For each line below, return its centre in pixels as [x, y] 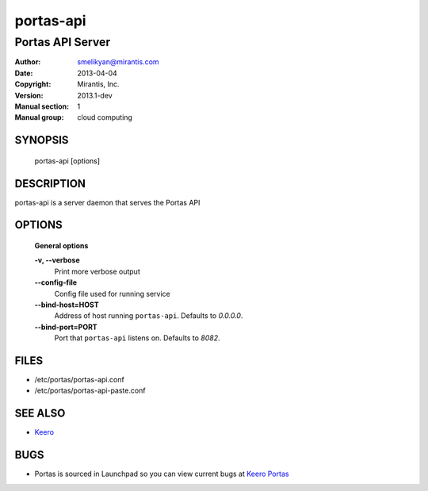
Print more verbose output [97, 271]
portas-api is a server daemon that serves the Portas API [107, 202]
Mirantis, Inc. [98, 84]
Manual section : [42, 106]
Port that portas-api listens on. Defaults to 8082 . [137, 338]
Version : [29, 95]
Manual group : [39, 117]
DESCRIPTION [50, 184]
